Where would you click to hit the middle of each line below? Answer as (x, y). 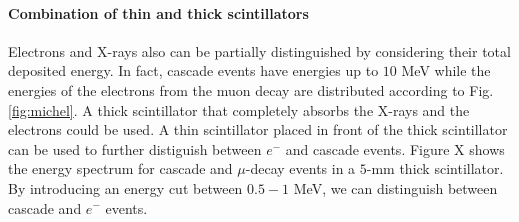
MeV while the (446, 70)
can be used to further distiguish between (135, 148)
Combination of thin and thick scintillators (158, 12)
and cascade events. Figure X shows (395, 148)
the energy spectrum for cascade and (120, 168)
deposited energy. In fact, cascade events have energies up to (193, 70)
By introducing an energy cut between (125, 187)
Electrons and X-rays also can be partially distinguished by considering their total (259, 50)
